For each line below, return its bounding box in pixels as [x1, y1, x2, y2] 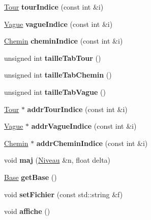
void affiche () [4, 206, 50, 216]
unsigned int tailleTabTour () [4, 52, 101, 63]
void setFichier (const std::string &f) [4, 189, 123, 199]
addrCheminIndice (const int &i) [36, 137, 148, 148]
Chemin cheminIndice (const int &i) [4, 35, 123, 46]
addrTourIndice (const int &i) [27, 103, 128, 114]
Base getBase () [4, 171, 57, 182]
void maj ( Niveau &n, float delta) [4, 155, 111, 165]
